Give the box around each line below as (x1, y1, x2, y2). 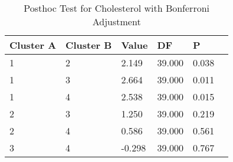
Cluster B (65, 38, 112, 52)
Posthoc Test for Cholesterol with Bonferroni (24, 1, 210, 15)
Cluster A (9, 38, 57, 52)
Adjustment (92, 15, 141, 28)
